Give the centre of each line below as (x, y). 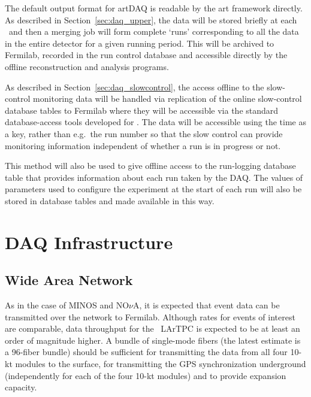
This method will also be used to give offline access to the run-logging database (150, 166)
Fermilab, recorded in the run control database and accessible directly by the (146, 55)
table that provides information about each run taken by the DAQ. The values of (154, 177)
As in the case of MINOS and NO (67, 305)
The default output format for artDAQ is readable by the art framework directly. (154, 8)
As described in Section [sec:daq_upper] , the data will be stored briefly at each (151, 19)
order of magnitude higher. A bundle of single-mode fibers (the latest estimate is (153, 340)
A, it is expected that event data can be (206, 305)
